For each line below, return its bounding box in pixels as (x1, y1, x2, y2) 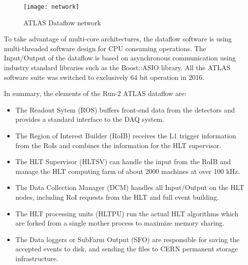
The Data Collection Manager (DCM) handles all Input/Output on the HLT (15, 182, 245, 192)
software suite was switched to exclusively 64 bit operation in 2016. (4, 72, 205, 82)
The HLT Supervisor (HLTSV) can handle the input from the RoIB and (15, 156, 231, 167)
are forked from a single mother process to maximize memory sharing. (15, 218, 225, 228)
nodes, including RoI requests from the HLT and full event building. (15, 191, 219, 202)
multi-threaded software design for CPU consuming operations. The (4, 43, 206, 53)
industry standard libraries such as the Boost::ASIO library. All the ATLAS (4, 62, 230, 73)
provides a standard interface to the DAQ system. (15, 114, 164, 124)
